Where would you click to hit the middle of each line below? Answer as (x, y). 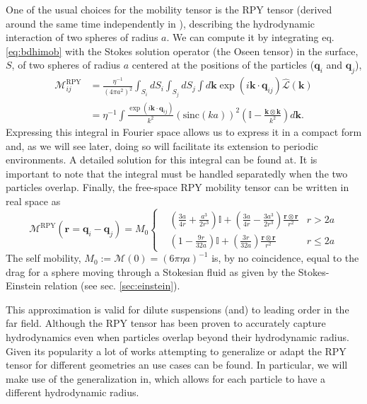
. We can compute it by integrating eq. (250, 37)
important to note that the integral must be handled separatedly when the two (177, 173)
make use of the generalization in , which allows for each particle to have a (166, 378)
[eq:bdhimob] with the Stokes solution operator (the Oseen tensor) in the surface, (182, 51)
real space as (33, 201)
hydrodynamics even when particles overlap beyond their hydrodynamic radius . (177, 337)
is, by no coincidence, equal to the (285, 258)
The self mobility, (43, 258)
